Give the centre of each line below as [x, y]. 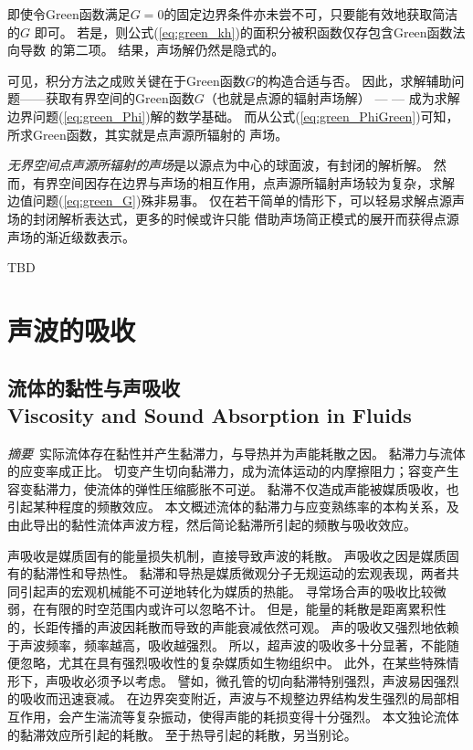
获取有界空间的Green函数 [120, 98]
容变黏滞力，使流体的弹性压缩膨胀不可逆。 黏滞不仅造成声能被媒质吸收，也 [233, 488]
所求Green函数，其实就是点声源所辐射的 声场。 [148, 134]
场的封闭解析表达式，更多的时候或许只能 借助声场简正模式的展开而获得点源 [233, 218]
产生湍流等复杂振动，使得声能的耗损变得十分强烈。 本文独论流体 [265, 716]
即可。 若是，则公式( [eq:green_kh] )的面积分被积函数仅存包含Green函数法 [250, 32]
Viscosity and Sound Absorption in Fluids [210, 414]
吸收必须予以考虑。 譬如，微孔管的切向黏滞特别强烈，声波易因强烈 [258, 680]
